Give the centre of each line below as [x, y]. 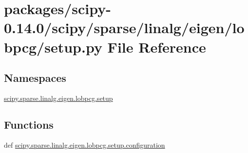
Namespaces [35, 78]
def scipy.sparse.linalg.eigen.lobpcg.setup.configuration [85, 144]
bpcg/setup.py [53, 47]
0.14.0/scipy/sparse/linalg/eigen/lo [124, 28]
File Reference [157, 47]
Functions [29, 124]
